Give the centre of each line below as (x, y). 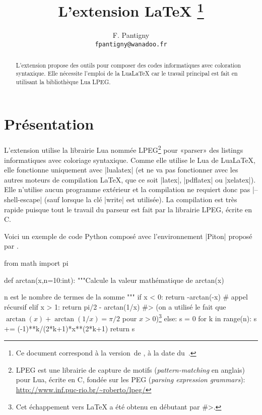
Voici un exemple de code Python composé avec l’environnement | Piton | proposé (128, 236)
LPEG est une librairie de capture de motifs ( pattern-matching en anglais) (130, 369)
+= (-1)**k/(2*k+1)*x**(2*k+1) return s (70, 328)
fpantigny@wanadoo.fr (131, 45)
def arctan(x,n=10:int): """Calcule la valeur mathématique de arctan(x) (114, 280)
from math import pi (36, 263)
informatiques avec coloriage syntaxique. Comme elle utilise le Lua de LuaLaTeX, (130, 160)
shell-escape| (23, 199)
